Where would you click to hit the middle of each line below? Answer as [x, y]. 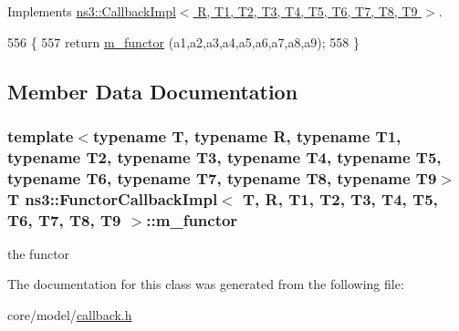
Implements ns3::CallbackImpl [92, 11]
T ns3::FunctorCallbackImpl [113, 198]
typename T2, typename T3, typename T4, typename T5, [224, 156]
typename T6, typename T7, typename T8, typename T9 [222, 177]
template [41, 135]
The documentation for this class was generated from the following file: [206, 284]
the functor [39, 253]
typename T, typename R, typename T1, [247, 135]
